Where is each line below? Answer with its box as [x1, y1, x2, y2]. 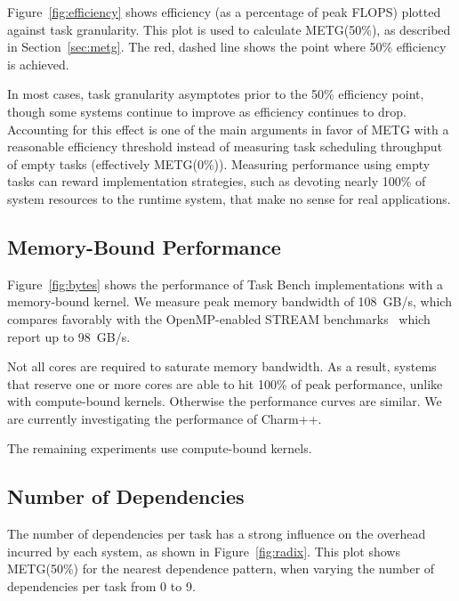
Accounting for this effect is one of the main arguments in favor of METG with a [7, 119, 449, 138]
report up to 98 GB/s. [7, 327, 131, 345]
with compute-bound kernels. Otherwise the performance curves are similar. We [7, 392, 442, 410]
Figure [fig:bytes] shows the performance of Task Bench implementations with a [7, 274, 444, 293]
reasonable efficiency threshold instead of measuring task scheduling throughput [7, 137, 443, 156]
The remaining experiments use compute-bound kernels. [7, 439, 312, 458]
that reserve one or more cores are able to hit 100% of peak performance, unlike [7, 374, 443, 393]
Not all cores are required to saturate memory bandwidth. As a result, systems [7, 357, 437, 376]
